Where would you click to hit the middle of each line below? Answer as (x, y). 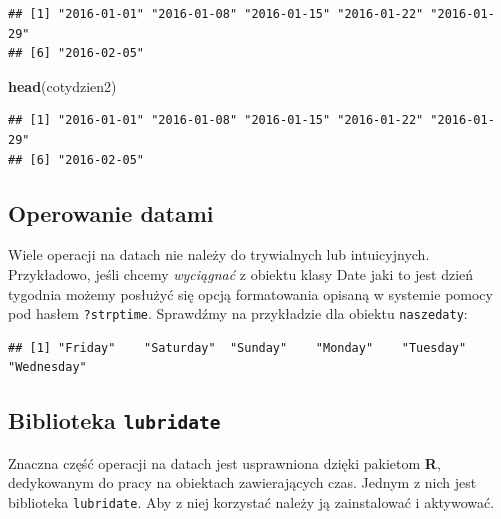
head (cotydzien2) (62, 85)
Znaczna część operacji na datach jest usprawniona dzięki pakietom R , (224, 462)
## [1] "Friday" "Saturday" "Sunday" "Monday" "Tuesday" (237, 347)
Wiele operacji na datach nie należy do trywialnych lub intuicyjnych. (219, 254)
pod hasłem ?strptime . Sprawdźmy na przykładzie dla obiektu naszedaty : (238, 313)
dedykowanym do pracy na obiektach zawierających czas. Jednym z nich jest (242, 482)
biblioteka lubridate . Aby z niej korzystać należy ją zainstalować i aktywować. (251, 501)
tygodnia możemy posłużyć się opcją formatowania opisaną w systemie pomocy (250, 293)
